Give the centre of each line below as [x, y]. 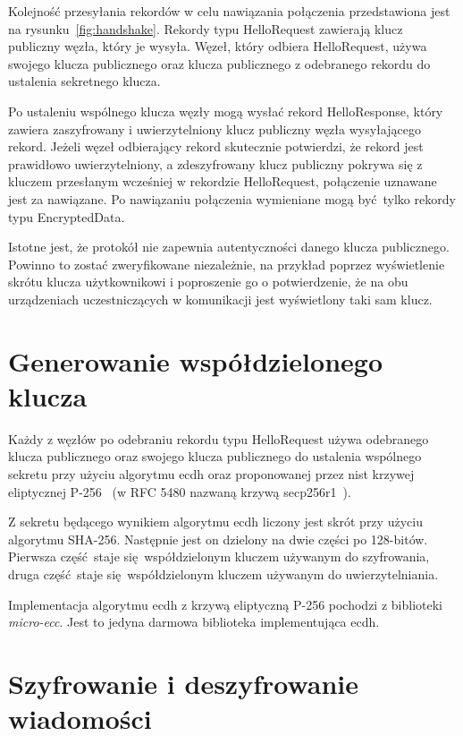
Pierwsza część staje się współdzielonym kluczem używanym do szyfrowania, [219, 556]
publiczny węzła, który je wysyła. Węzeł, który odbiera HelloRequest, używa [218, 46]
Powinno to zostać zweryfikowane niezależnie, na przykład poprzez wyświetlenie [227, 264]
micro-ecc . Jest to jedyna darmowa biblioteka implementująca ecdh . [194, 622]
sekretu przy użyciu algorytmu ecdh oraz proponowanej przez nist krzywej [211, 474]
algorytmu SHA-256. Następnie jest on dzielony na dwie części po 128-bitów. [218, 539]
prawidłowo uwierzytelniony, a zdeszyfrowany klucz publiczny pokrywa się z [215, 163]
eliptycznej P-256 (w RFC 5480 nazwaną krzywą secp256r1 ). [180, 491]
